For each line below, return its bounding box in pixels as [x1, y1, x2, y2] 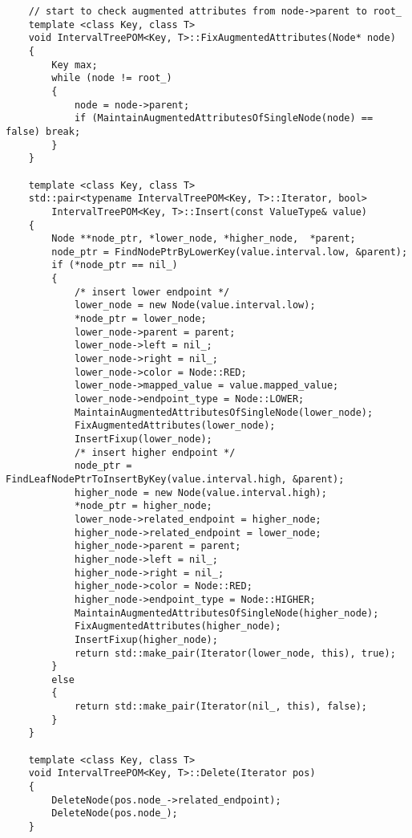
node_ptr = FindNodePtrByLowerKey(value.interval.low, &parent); [51, 246, 408, 258]
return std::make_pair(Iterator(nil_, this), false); [74, 701, 368, 713]
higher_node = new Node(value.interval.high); [74, 486, 327, 498]
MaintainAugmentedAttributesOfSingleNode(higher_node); [74, 607, 379, 619]
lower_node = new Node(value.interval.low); [74, 299, 316, 311]
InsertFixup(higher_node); [74, 633, 218, 645]
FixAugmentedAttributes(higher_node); [74, 620, 281, 633]
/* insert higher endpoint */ [74, 446, 236, 458]
